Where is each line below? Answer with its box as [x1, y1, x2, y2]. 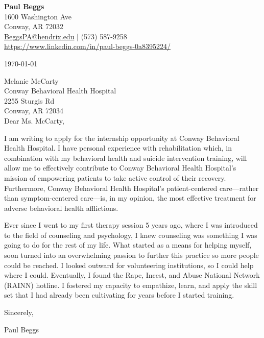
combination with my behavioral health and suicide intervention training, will [4, 152, 247, 163]
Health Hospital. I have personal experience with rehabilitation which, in [4, 142, 232, 153]
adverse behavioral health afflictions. [4, 202, 118, 213]
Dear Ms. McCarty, [4, 115, 64, 126]
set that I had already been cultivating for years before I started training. [4, 289, 234, 300]
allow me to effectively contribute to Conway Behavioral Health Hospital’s [4, 162, 236, 173]
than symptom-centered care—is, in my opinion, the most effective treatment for [4, 192, 256, 203]
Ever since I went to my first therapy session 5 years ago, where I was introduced [4, 220, 258, 230]
